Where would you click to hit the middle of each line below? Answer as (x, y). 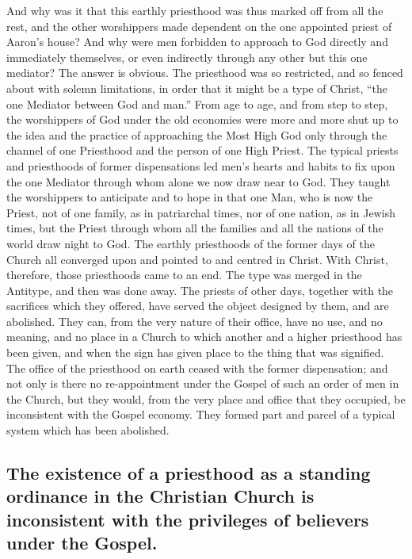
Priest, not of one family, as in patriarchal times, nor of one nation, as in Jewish (201, 212)
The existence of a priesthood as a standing (189, 473)
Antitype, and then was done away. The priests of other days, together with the (200, 290)
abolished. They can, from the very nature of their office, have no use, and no (195, 321)
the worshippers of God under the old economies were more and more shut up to (202, 119)
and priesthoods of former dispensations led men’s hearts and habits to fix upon (201, 165)
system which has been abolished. (88, 430)
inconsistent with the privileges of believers (188, 519)
